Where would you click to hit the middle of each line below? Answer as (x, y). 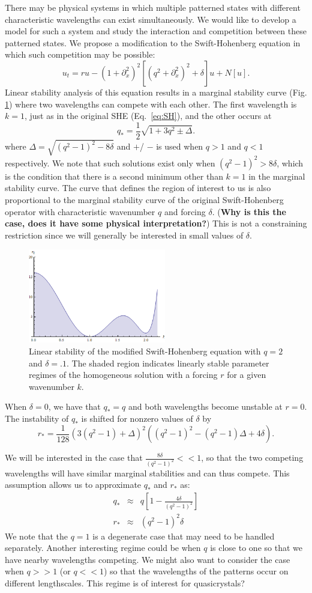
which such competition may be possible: (80, 54)
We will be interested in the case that (74, 457)
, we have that (74, 406)
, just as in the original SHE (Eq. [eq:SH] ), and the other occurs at (148, 116)
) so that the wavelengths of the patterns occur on (196, 571)
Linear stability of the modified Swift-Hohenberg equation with (145, 351)
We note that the (36, 536)
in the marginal (277, 176)
